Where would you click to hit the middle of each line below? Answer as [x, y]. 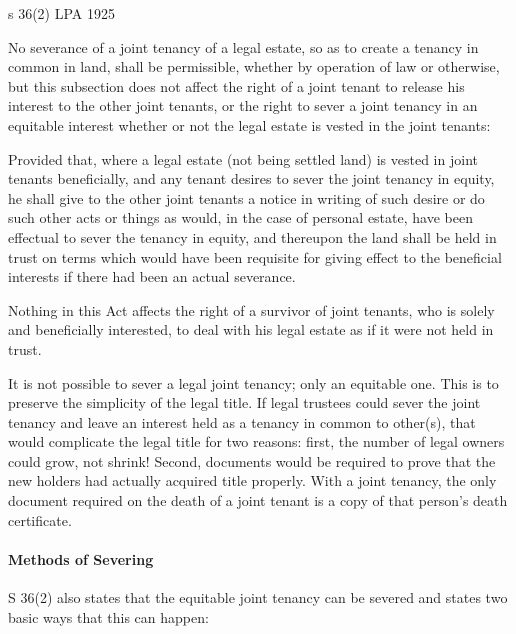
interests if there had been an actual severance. [152, 276]
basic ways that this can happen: [108, 616]
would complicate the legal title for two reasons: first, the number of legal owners [256, 441]
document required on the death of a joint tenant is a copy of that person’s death [258, 500]
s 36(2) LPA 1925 [62, 13]
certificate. [40, 519]
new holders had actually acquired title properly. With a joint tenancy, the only [252, 480]
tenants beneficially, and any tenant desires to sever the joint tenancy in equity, [251, 178]
